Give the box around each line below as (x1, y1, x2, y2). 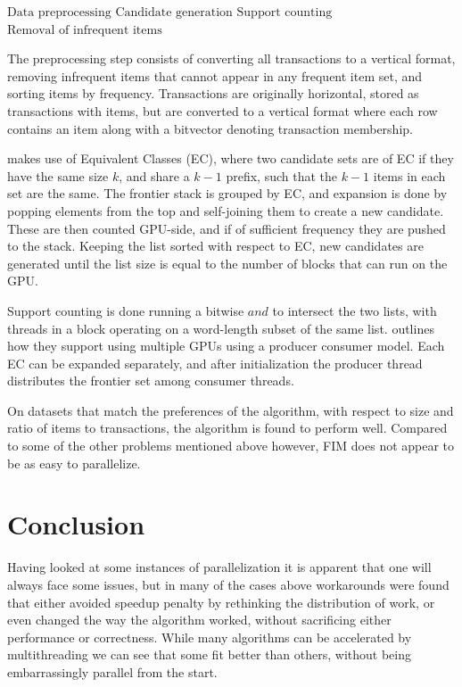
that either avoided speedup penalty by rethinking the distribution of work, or (7, 592, 435, 611)
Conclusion (7, 506, 145, 542)
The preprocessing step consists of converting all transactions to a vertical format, (7, 49, 456, 68)
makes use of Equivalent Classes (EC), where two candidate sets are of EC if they (7, 149, 454, 168)
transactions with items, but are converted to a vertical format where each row (7, 101, 438, 120)
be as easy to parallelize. (7, 453, 141, 472)
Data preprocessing (7, 6, 111, 19)
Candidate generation (115, 6, 233, 19)
